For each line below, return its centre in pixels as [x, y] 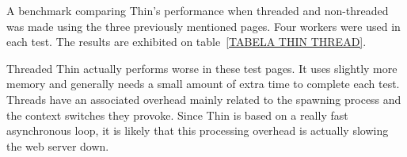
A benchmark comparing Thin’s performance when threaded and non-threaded [198, 10]
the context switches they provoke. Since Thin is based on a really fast [177, 115]
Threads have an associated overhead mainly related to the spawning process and [204, 99]
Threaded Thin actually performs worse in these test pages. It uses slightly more [202, 68]
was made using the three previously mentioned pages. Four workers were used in [203, 26]
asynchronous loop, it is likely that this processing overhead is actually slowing [198, 130]
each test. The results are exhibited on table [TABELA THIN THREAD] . [186, 42]
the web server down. [58, 146]
